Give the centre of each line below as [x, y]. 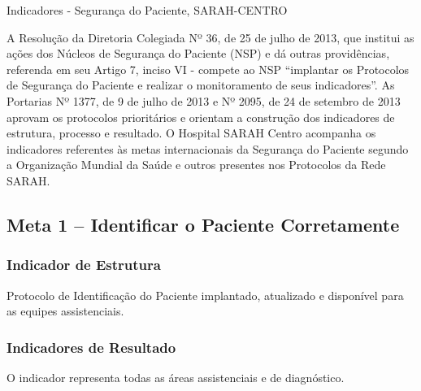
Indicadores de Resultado [91, 347]
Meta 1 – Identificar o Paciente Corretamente [203, 224]
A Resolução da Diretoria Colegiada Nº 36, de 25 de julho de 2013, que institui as [210, 37]
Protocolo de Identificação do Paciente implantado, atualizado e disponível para [205, 295]
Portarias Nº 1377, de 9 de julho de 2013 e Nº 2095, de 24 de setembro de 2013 [204, 100]
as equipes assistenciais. [65, 311]
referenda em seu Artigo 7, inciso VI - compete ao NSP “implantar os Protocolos [208, 69]
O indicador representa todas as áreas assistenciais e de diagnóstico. [176, 377]
